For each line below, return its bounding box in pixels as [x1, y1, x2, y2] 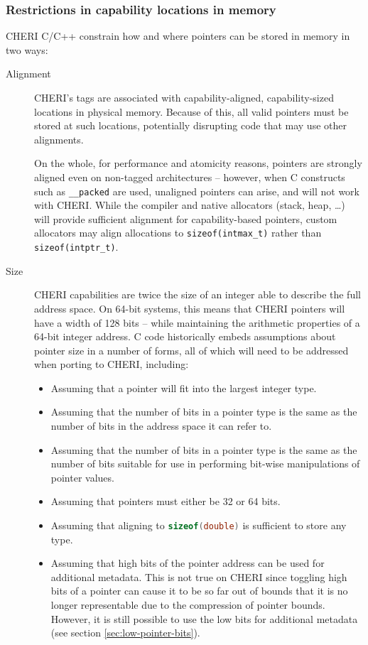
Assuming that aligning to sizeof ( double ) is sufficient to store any [50, 518, 347, 533]
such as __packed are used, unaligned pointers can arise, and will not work [34, 183, 359, 198]
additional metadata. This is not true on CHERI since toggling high [50, 569, 347, 584]
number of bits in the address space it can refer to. [50, 418, 272, 433]
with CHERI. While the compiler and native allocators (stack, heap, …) [34, 197, 345, 212]
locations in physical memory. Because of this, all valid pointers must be [34, 104, 349, 119]
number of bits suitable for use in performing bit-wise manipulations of [50, 456, 360, 471]
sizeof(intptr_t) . [34, 239, 119, 254]
